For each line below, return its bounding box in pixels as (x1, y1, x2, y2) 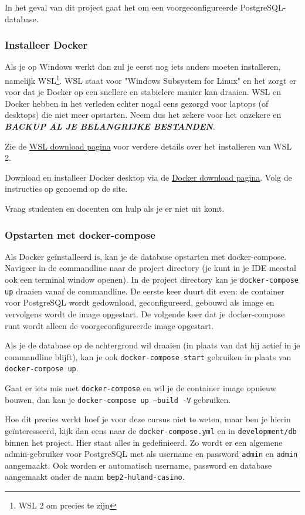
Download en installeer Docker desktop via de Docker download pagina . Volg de (5, 171, 292, 183)
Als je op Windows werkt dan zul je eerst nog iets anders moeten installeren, (5, 60, 281, 73)
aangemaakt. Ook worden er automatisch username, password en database (5, 459, 272, 471)
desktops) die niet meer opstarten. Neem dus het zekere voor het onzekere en (5, 109, 282, 121)
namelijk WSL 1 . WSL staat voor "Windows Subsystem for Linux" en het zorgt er (5, 73, 296, 86)
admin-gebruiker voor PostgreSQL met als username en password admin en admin (5, 448, 298, 460)
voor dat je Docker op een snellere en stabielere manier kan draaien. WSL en (5, 86, 281, 98)
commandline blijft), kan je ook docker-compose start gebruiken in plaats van (5, 350, 292, 362)
